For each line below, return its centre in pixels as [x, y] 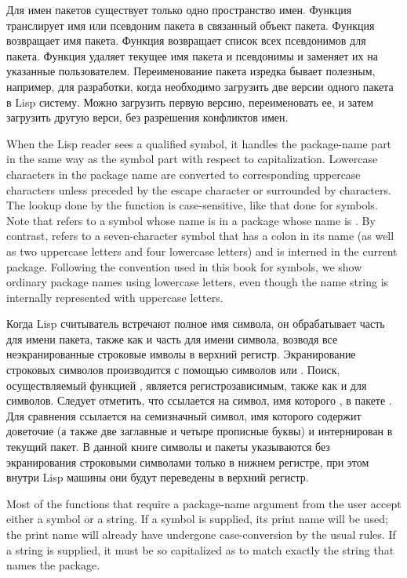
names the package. [53, 565]
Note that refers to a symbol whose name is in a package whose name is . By [191, 220]
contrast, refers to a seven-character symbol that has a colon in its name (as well [200, 236]
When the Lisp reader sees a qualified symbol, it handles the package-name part [199, 143]
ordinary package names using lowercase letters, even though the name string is [198, 282]
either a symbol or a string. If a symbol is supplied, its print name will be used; [197, 519]
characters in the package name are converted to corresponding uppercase [184, 174]
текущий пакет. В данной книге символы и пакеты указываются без [168, 447]
